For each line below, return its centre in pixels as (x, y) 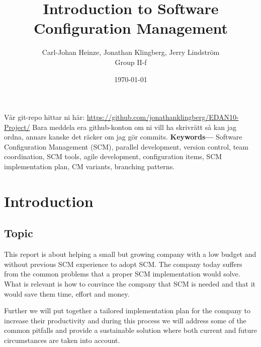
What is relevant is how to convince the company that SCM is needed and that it (130, 284)
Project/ (17, 127)
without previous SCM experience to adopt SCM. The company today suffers (123, 264)
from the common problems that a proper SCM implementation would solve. (122, 274)
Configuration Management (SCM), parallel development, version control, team (126, 146)
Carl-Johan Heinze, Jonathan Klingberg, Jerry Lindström (131, 52)
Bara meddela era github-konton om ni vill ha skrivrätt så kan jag (134, 127)
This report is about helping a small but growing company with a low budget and (130, 254)
